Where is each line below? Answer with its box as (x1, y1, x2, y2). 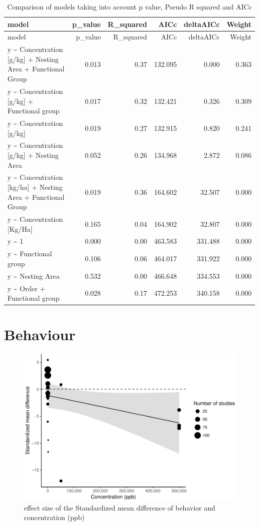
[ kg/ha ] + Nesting (7, 182, 63, 192)
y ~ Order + (7, 283, 45, 293)
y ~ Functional (7, 248, 52, 259)
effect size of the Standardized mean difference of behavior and (24, 502, 216, 513)
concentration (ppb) (24, 512, 85, 523)
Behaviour (4, 324, 76, 345)
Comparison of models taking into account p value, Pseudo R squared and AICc (7, 1, 252, 11)
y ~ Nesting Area (7, 270, 60, 281)
